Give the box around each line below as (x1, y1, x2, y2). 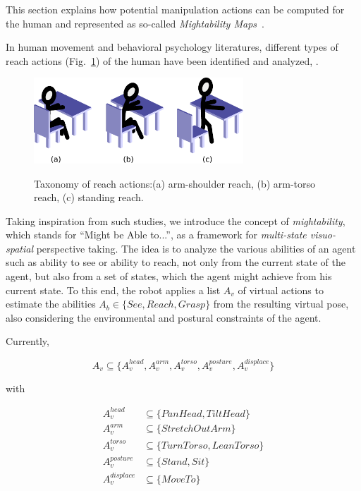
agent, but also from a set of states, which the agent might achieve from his (6, 269, 332, 284)
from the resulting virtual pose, (213, 296, 349, 311)
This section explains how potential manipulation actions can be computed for (6, 2, 345, 16)
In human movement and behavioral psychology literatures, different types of (6, 40, 338, 54)
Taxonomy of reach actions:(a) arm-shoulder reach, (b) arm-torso (34, 176, 316, 190)
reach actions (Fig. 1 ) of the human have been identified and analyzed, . (6, 53, 319, 68)
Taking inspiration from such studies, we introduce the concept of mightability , (6, 213, 345, 228)
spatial (6, 241, 34, 255)
